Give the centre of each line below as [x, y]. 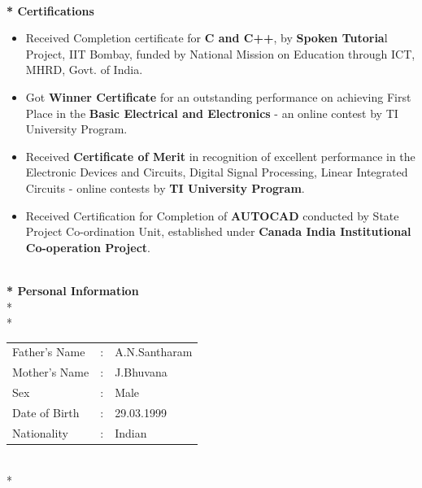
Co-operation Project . [88, 247]
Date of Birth [46, 412]
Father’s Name [49, 352]
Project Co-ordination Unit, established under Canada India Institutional [218, 231]
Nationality [40, 432]
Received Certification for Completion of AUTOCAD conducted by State [212, 215]
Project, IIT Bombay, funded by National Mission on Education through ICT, [220, 53]
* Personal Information [73, 290]
